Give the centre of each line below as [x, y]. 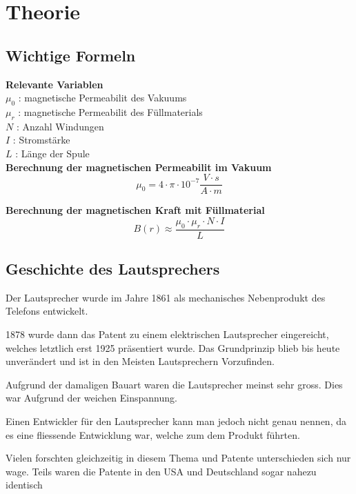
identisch [24, 485]
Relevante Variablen [55, 84]
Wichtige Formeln [71, 55]
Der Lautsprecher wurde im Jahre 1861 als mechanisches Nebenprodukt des [166, 297]
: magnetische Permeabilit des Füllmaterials [110, 111]
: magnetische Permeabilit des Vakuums [102, 98]
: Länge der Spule [52, 153]
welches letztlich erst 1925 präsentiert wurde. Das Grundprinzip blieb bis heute [173, 347]
